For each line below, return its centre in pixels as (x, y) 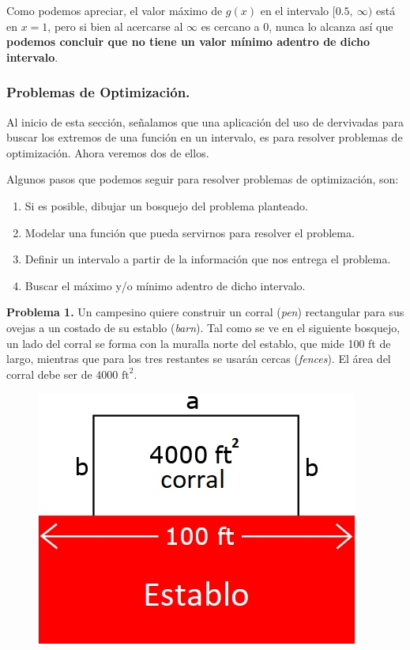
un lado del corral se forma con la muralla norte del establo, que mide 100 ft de (199, 343)
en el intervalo (295, 10)
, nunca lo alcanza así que (331, 26)
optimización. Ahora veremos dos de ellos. (108, 152)
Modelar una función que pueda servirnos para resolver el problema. (190, 232)
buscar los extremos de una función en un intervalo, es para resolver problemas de (205, 137)
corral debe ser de (49, 374)
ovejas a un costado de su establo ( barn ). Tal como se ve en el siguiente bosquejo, (203, 327)
